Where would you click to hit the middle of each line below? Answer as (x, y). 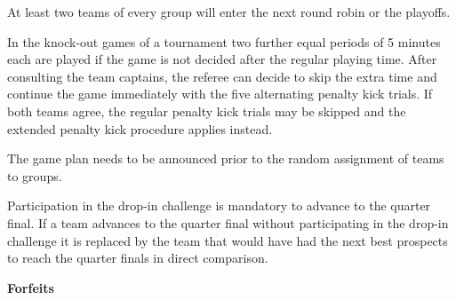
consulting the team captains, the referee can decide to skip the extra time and (222, 76)
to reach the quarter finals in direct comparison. (138, 258)
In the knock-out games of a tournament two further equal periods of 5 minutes (224, 41)
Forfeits (31, 287)
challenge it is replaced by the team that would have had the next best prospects (228, 240)
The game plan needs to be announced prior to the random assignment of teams (226, 158)
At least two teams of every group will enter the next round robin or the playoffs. (229, 12)
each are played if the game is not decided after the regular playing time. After (222, 59)
